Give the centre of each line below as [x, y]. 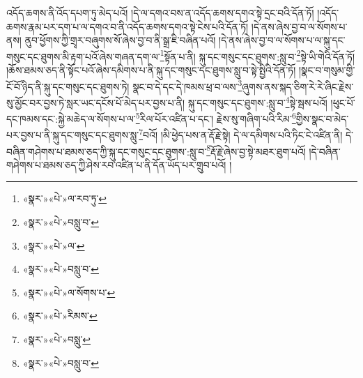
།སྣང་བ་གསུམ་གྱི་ [327, 70]
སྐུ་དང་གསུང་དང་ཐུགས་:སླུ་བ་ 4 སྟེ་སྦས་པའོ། [257, 101]
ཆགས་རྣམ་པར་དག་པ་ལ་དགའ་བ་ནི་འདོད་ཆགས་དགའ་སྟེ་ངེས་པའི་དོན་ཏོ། [128, 26]
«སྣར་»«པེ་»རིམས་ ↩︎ [60, 316]
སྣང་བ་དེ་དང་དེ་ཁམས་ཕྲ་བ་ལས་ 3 [187, 85]
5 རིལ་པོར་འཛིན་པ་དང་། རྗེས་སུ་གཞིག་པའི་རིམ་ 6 [216, 118]
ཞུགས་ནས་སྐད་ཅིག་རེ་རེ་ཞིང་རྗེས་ [298, 86]
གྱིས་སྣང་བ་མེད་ [322, 118]
